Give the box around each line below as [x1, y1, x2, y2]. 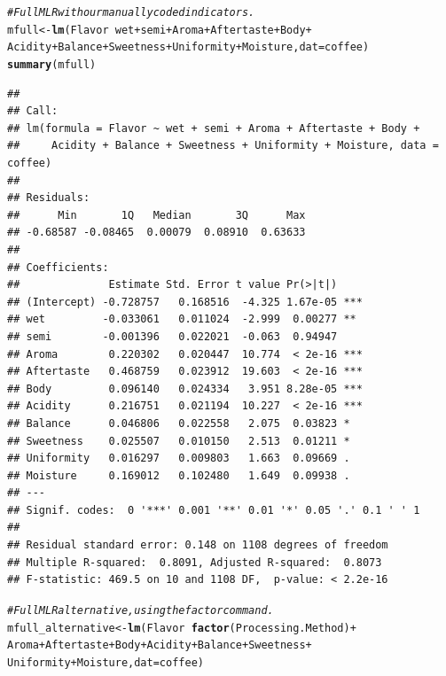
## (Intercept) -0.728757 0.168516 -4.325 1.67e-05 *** [7, 295, 363, 308]
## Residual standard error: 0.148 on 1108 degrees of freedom [7, 539, 388, 552]
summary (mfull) [7, 58, 97, 71]
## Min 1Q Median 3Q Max [7, 208, 306, 221]
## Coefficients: [7, 260, 109, 274]
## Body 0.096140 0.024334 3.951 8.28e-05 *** [7, 382, 363, 395]
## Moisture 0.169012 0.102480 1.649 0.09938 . [7, 469, 350, 482]
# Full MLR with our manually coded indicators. [7, 6, 255, 19]
